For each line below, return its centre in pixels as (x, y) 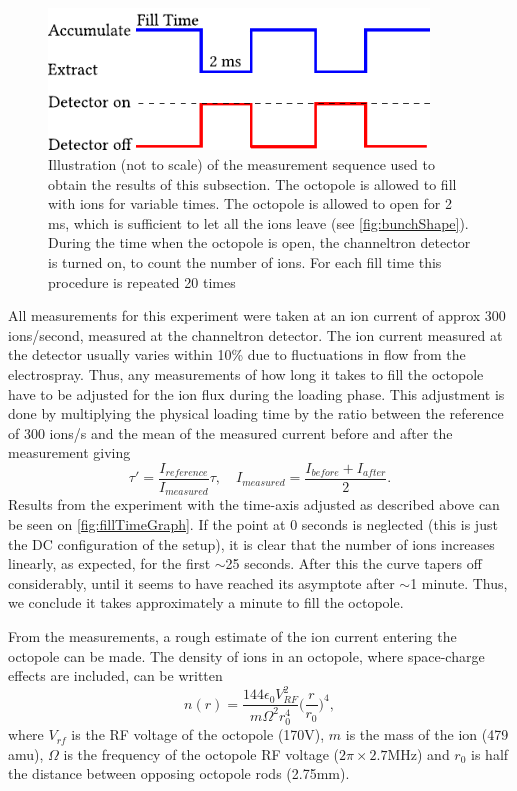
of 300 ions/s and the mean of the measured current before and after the (230, 432)
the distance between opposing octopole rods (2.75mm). (179, 773)
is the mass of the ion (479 (427, 734)
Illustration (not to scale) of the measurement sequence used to (241, 163)
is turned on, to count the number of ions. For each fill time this (245, 261)
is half (490, 753)
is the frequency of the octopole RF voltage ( (201, 753)
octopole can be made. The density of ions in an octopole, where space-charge (246, 655)
